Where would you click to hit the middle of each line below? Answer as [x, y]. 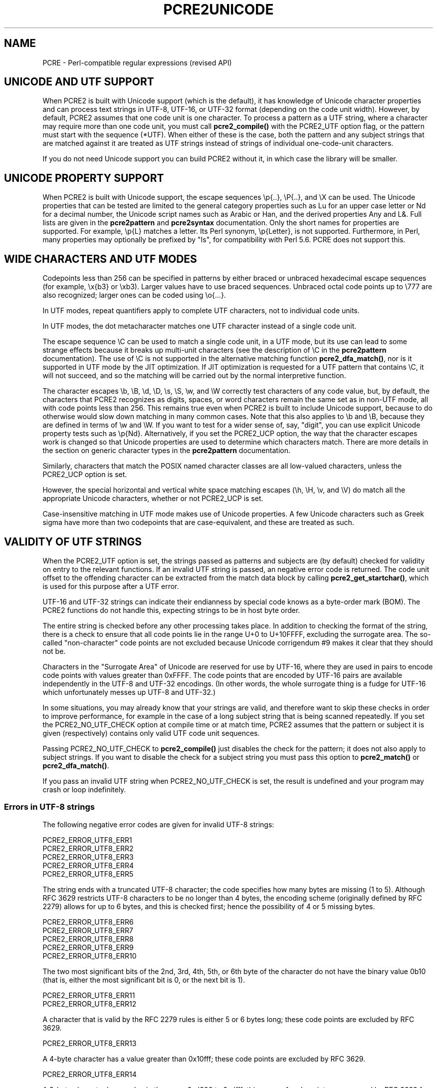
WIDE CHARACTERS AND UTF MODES [101, 259]
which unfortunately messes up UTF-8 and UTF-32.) [129, 692]
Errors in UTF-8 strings [49, 807]
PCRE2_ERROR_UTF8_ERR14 [90, 1074]
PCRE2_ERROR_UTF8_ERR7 [88, 930]
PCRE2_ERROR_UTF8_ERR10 [90, 956]
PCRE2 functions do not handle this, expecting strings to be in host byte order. [171, 610]
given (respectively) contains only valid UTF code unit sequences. [151, 733]
